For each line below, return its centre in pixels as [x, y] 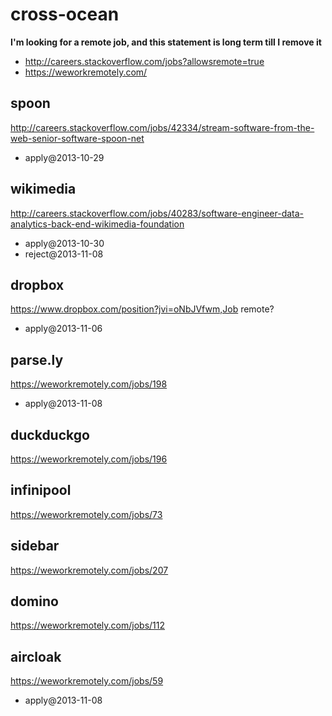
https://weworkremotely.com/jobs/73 [86, 514]
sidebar [35, 546]
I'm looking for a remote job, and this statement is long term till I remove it [166, 42]
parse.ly [37, 359]
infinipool [41, 490]
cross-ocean [65, 14]
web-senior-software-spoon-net [77, 138]
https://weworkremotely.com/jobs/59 [87, 681]
